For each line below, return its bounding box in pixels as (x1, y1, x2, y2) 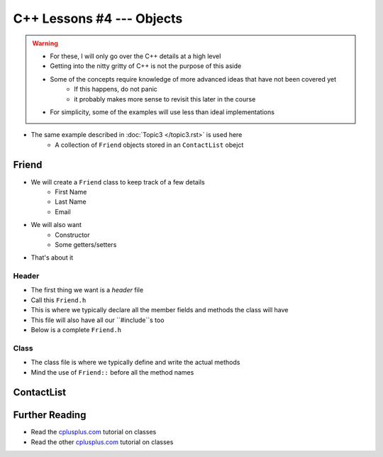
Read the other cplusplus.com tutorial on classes (30, 437, 174, 446)
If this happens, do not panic (74, 85, 157, 94)
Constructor (55, 231, 90, 239)
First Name (55, 187, 87, 196)
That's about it (30, 253, 74, 262)
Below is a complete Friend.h (30, 326, 122, 334)
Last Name (55, 197, 87, 206)
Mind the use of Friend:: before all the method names (30, 368, 194, 376)
